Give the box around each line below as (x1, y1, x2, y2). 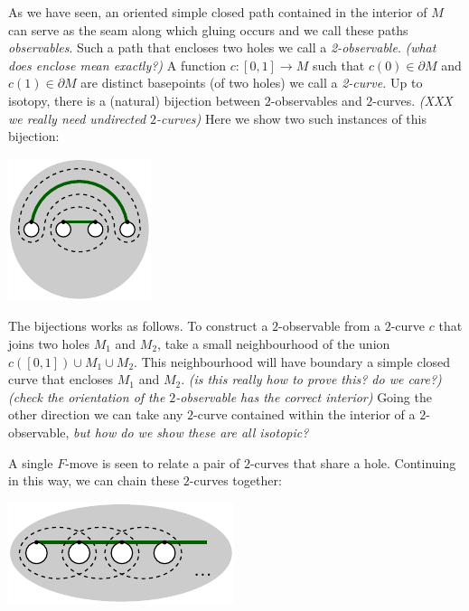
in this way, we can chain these (8, 471, 180, 490)
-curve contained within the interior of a (193, 405, 416, 424)
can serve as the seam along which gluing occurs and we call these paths (8, 20, 408, 39)
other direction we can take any (8, 405, 183, 424)
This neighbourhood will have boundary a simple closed (141, 352, 451, 371)
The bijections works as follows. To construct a (8, 316, 268, 335)
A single (8, 453, 53, 472)
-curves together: (189, 471, 282, 490)
